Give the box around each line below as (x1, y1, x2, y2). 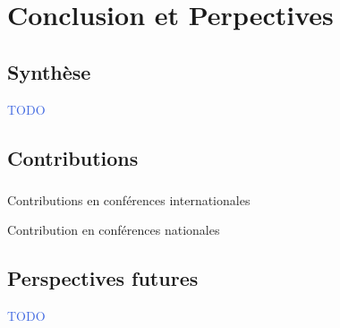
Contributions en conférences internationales (7, 190, 251, 209)
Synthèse (7, 57, 91, 85)
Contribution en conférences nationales (7, 220, 220, 239)
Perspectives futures (7, 264, 199, 292)
